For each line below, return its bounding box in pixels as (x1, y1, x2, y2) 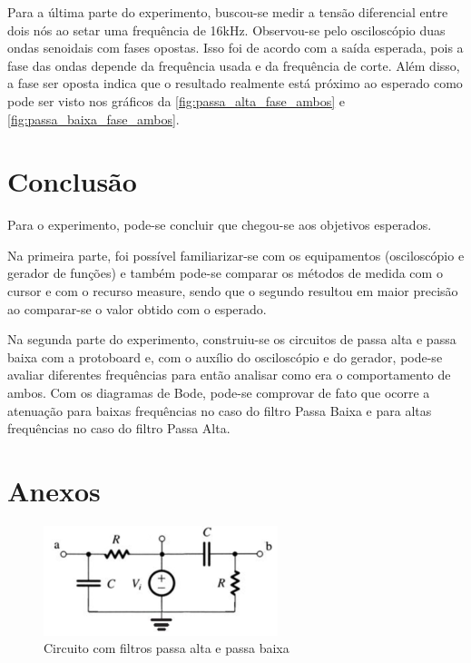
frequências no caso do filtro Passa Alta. (7, 419, 231, 438)
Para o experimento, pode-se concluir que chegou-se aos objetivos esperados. (7, 215, 432, 234)
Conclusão (7, 163, 137, 200)
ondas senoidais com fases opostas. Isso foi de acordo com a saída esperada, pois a (7, 38, 464, 57)
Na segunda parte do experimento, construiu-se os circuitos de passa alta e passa (7, 330, 456, 349)
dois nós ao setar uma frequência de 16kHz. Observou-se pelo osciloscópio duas (7, 20, 446, 39)
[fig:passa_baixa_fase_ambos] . (7, 109, 180, 128)
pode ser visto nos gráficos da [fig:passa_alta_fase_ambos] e (7, 91, 346, 110)
